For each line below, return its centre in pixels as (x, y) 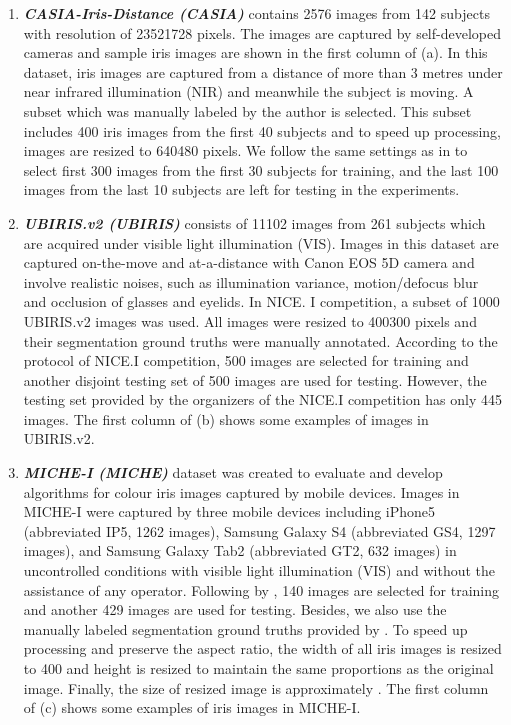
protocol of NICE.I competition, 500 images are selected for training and (246, 360)
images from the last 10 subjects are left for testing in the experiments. (241, 189)
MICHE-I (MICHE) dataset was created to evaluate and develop (233, 472)
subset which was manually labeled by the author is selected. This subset (247, 110)
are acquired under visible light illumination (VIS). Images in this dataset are (261, 242)
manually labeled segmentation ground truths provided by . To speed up (245, 628)
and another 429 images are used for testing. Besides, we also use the (235, 609)
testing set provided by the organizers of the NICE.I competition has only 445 (262, 399)
